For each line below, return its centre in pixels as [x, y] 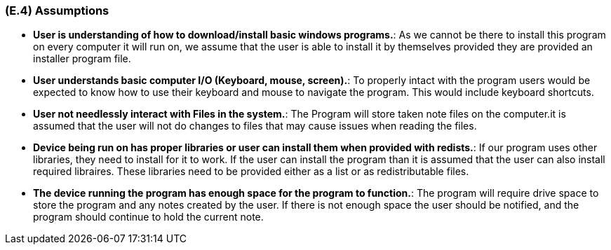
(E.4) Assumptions [57, 11]
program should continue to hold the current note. [148, 217]
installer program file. [82, 59]
